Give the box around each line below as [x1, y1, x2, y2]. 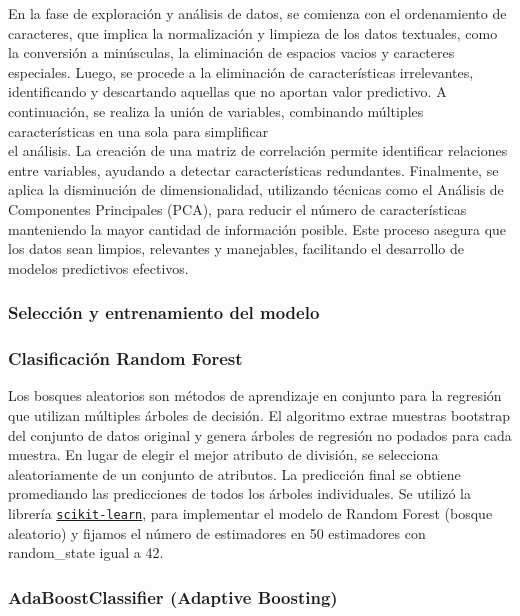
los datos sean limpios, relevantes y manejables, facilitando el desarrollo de [8, 238, 465, 259]
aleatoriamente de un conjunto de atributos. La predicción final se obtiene [8, 463, 461, 484]
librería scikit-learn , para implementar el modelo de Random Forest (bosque [8, 502, 493, 523]
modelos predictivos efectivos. [8, 257, 189, 278]
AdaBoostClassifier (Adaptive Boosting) [8, 584, 338, 609]
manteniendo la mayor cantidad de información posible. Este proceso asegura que [8, 218, 507, 239]
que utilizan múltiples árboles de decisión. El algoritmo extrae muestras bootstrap [8, 404, 511, 425]
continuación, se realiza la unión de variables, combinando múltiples [8, 100, 424, 121]
